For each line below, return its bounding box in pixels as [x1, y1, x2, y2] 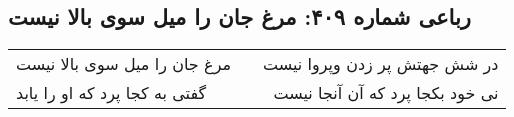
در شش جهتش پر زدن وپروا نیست [263, 52, 499, 76]
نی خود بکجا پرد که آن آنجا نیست [273, 81, 499, 105]
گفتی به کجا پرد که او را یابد [16, 81, 207, 105]
